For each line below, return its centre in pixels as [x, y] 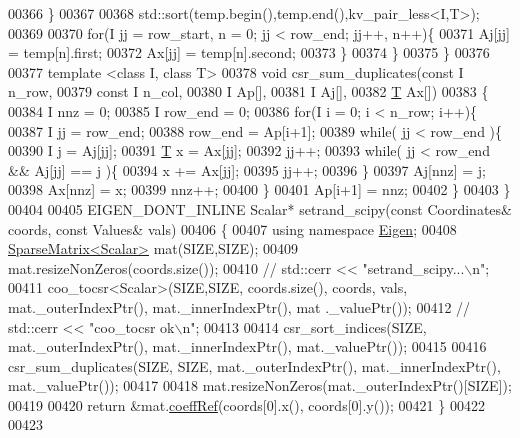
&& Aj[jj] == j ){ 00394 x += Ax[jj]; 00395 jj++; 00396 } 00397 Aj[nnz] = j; [247, 169]
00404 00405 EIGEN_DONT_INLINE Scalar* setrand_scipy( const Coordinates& [260, 208]
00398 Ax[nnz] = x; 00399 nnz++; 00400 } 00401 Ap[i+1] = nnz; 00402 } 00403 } [259, 189]
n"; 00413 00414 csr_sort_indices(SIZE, [304, 326]
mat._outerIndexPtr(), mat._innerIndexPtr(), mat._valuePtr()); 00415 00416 [247, 346]
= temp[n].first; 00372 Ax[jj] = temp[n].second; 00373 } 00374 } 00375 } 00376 [249, 52]
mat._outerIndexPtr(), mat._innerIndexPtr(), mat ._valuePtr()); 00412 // [239, 306]
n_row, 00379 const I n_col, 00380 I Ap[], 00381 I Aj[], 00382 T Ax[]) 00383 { [248, 91]
